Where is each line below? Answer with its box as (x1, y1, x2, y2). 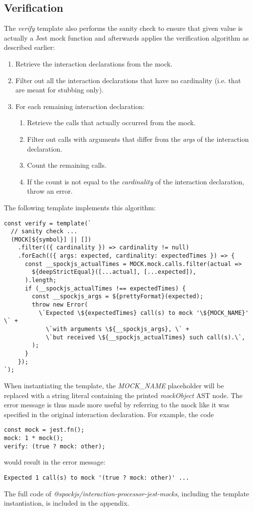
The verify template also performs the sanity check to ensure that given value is (4, 23, 243, 33)
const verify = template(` (4, 220, 91, 227)
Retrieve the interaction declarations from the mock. (15, 58, 173, 68)
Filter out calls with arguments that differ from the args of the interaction (27, 133, 249, 144)
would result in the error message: (4, 457, 105, 467)
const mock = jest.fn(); (4, 426, 84, 434)
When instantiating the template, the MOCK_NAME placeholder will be (4, 380, 224, 390)
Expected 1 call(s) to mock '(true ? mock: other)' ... (4, 474, 190, 481)
